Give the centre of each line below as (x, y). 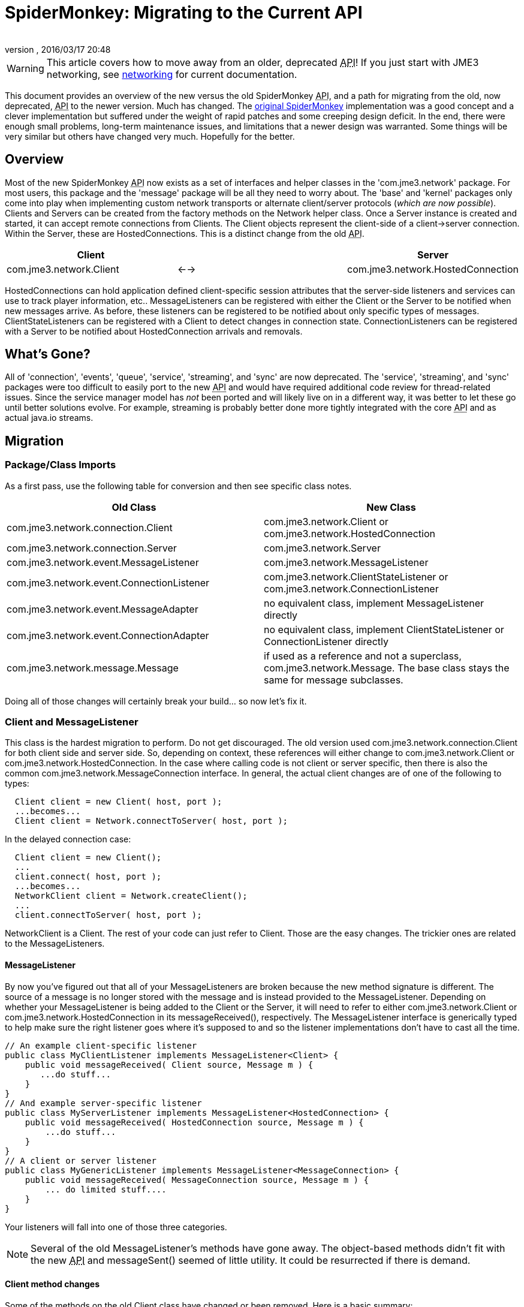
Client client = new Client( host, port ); (118, 802)
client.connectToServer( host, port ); (108, 915)
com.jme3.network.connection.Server (92, 548)
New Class (391, 507)
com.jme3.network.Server (322, 548)
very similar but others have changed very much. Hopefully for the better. (150, 136)
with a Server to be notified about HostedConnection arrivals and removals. (154, 331)
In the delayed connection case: (68, 839)
